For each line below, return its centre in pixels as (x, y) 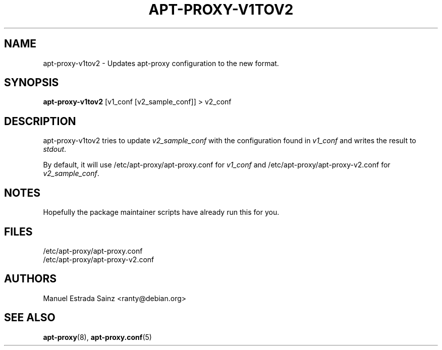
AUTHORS (31, 279)
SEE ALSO (30, 318)
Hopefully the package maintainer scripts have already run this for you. (161, 212)
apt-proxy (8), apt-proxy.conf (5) (97, 337)
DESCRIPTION (40, 121)
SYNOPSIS (32, 83)
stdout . (55, 149)
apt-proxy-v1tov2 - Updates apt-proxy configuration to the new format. (161, 63)
